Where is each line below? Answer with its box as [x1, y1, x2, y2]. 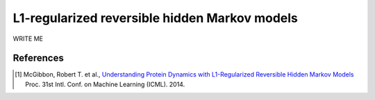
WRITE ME [12, 34, 44, 43]
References [12, 52, 64, 64]
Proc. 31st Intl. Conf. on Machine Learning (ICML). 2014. [25, 80, 185, 88]
